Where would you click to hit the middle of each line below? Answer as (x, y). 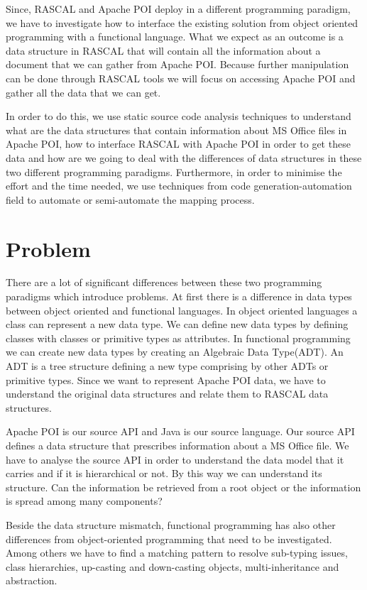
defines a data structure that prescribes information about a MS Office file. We (177, 445)
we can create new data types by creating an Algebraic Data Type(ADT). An (175, 352)
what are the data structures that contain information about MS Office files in (176, 130)
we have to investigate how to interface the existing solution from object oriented (182, 22)
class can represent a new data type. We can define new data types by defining (177, 324)
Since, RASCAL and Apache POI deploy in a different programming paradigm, (178, 9)
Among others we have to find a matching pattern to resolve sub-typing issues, (177, 553)
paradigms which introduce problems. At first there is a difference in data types (179, 296)
